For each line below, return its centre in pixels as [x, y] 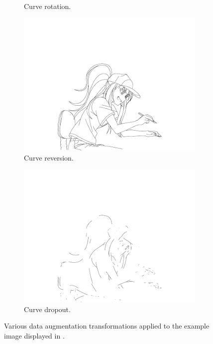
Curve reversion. [49, 157]
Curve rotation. [48, 6]
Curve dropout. [47, 309]
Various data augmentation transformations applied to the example [107, 326]
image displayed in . [34, 336]
